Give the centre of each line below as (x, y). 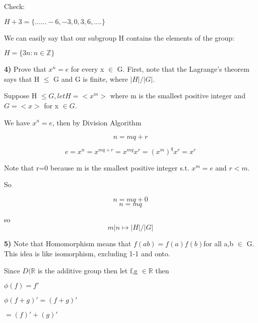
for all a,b (219, 244)
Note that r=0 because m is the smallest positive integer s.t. (97, 167)
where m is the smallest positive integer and (178, 96)
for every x (88, 69)
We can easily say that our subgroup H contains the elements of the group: (119, 37)
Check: (15, 6)
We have (17, 122)
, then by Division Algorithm (97, 122)
